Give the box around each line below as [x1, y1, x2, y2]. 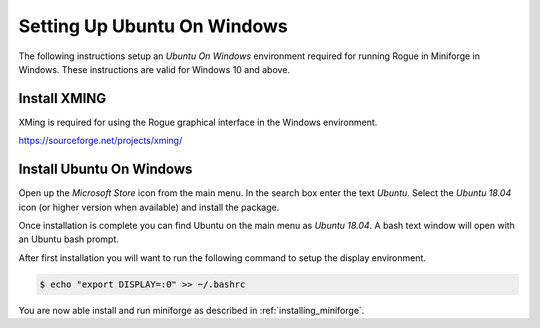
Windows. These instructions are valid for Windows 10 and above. [18, 63, 290, 75]
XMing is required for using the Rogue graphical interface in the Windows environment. [18, 116, 378, 128]
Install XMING [18, 90, 107, 107]
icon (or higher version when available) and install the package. [18, 201, 280, 213]
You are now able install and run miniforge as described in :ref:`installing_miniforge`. [18, 304, 365, 316]
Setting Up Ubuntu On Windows [18, 15, 289, 37]
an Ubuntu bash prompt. [18, 233, 120, 245]
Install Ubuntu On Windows [18, 161, 193, 178]
